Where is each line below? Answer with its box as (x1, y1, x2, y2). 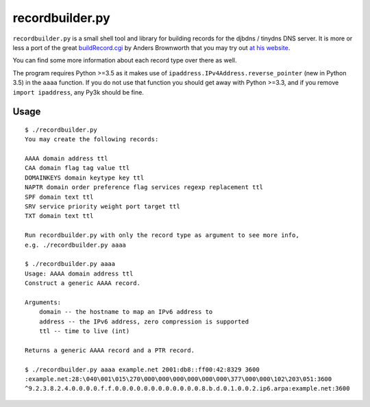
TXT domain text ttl (25, 212, 94, 220)
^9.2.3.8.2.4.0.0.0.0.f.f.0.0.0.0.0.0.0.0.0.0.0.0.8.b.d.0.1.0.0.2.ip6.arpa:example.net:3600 (25, 384, 350, 393)
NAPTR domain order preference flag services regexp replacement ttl (25, 184, 264, 191)
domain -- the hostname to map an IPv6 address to (38, 308, 213, 316)
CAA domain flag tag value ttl (25, 164, 130, 172)
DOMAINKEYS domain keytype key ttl (25, 173, 145, 182)
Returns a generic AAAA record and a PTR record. (25, 346, 195, 354)
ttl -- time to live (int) (38, 328, 130, 335)
